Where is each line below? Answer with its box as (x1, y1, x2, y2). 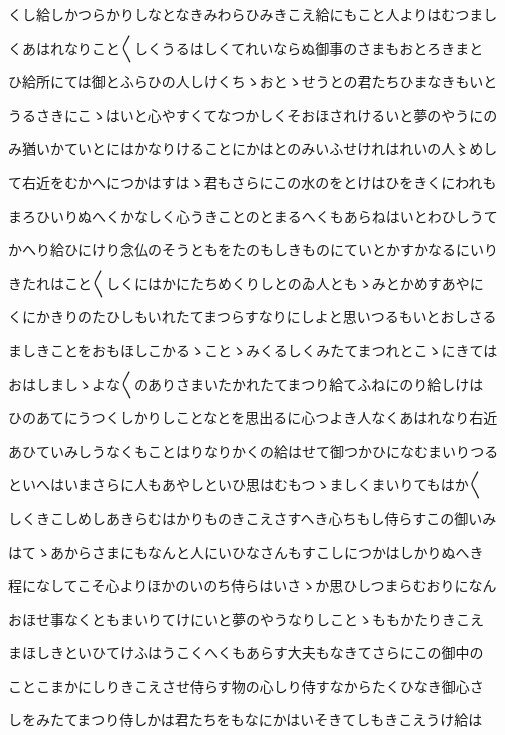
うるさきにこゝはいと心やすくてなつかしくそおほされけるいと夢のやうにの (8, 104, 498, 125)
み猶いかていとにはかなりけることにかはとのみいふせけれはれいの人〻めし (8, 138, 498, 159)
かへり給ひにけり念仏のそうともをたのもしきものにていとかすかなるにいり (8, 239, 498, 260)
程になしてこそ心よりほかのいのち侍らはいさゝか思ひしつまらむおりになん (8, 575, 497, 596)
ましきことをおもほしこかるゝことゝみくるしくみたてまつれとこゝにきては (8, 339, 498, 360)
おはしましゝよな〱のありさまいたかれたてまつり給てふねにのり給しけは (8, 373, 484, 394)
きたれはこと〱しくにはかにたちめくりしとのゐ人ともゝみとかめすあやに (8, 272, 484, 293)
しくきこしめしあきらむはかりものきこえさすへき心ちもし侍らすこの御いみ (8, 507, 497, 528)
